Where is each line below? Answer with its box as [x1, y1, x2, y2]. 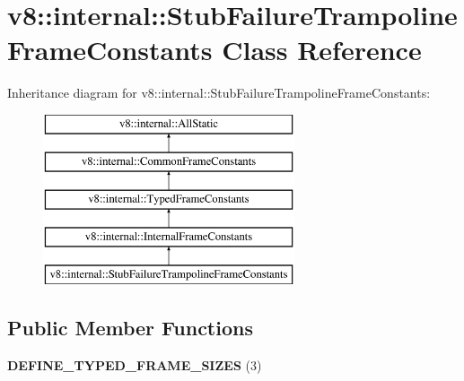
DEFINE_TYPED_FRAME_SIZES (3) [7, 355, 262, 374]
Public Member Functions [7, 313, 253, 341]
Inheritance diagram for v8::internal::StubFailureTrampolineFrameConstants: [7, 83, 431, 102]
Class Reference [222, 31, 422, 68]
